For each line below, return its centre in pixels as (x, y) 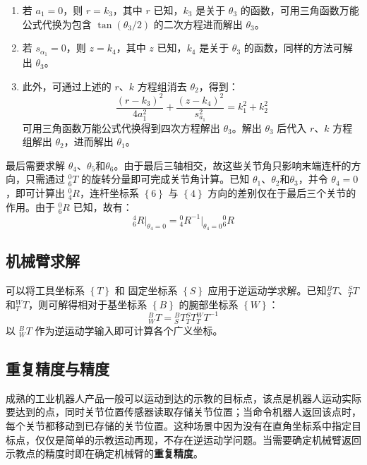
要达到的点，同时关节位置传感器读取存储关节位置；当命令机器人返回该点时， (183, 412)
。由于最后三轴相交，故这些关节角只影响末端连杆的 (233, 165)
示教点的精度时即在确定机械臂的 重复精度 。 (104, 453)
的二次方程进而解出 (198, 24)
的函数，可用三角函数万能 (300, 10)
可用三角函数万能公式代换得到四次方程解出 (121, 127)
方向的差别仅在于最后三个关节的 (282, 193)
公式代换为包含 (57, 24)
